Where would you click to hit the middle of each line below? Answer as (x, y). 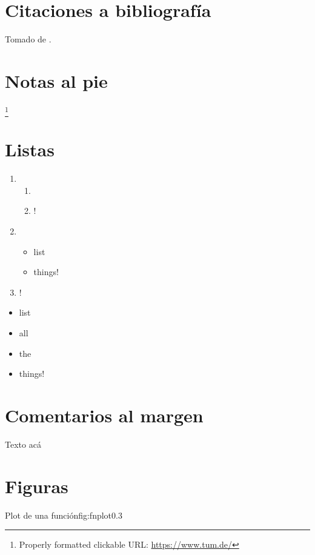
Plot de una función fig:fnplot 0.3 (64, 515)
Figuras (37, 486)
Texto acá (23, 444)
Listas (30, 149)
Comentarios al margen (104, 415)
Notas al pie (56, 80)
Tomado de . (28, 39)
